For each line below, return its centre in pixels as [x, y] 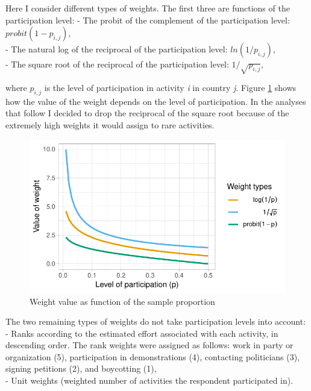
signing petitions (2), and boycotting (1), [81, 368]
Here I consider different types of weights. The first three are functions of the [148, 8]
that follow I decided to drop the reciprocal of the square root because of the [147, 113]
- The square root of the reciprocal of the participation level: [117, 64]
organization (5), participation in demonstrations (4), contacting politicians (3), [153, 356]
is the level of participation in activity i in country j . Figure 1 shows [170, 87]
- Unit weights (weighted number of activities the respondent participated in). [149, 380]
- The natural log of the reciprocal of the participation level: [117, 49]
